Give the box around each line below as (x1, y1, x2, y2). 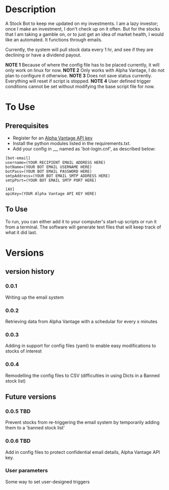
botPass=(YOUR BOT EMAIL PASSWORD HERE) (5, 169, 93, 174)
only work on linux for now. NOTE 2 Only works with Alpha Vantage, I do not (5, 67, 165, 73)
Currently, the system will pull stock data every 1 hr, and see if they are (5, 46, 154, 52)
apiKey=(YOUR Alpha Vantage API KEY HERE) (5, 191, 97, 196)
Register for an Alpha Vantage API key (12, 135, 93, 141)
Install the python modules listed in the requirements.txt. (12, 140, 131, 146)
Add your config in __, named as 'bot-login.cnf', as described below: (12, 146, 156, 152)
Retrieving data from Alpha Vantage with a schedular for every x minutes (5, 318, 158, 324)
